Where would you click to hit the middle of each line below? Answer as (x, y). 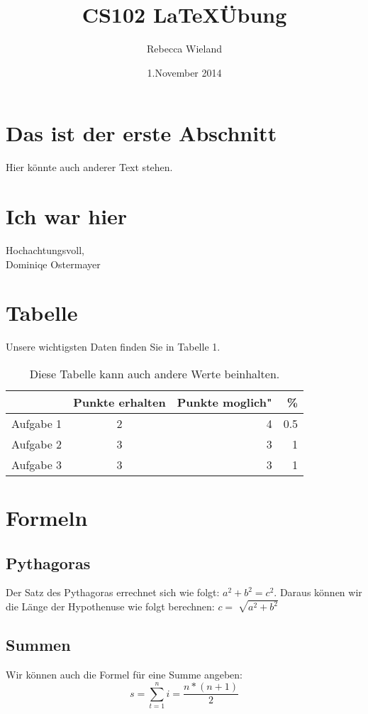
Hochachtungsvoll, (45, 249)
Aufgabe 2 (37, 444)
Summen (38, 645)
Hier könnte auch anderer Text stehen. (89, 167)
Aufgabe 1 (37, 423)
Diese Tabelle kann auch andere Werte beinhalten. (155, 373)
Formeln (47, 518)
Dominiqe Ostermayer (53, 264)
